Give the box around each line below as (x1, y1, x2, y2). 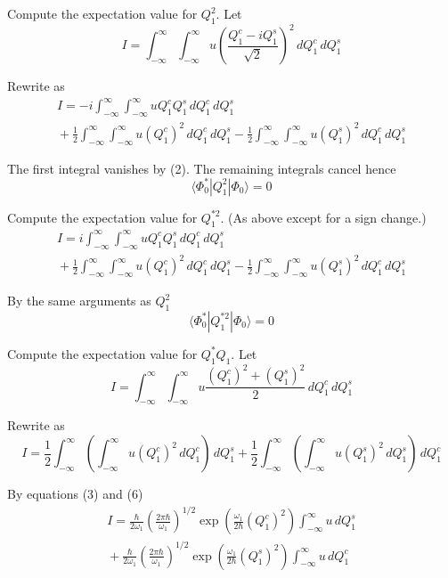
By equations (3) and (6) (7, 484, 143, 503)
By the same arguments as (7, 291, 151, 310)
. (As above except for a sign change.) (220, 208, 427, 226)
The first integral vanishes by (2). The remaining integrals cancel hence (7, 159, 396, 177)
